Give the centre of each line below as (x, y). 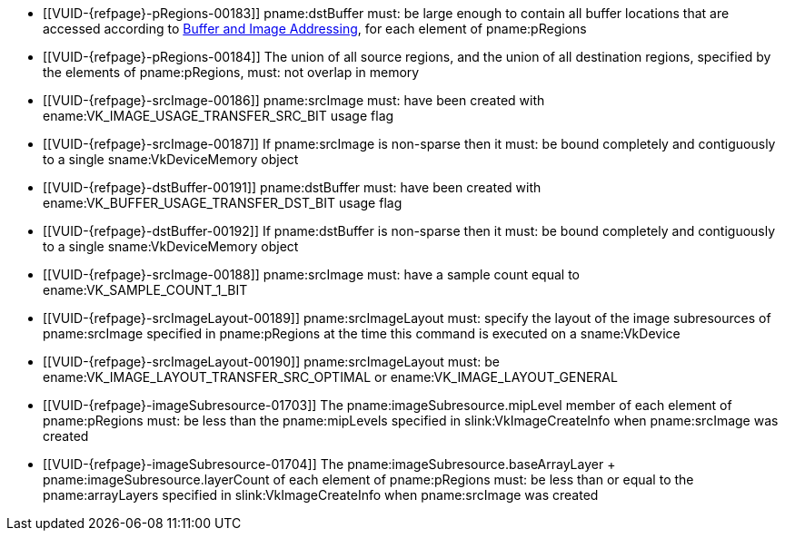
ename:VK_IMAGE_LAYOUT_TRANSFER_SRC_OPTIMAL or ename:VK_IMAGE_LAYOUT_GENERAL (330, 377)
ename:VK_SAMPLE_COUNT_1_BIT (145, 290)
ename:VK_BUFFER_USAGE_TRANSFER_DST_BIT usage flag (223, 203)
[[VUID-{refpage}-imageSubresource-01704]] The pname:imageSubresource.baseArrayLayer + (329, 464)
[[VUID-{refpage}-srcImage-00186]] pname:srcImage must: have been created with (294, 100)
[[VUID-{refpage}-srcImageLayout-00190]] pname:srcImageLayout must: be (271, 362)
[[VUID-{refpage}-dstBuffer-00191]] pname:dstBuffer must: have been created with (292, 187)
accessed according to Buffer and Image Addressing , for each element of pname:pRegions (315, 29)
